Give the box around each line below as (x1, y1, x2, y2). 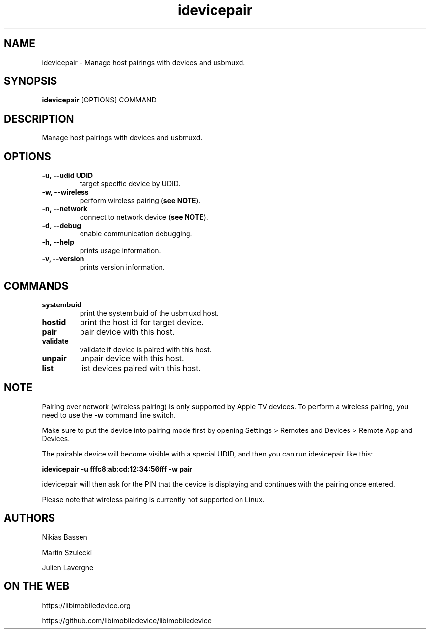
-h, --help (42, 238, 74, 247)
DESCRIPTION (4, 112, 74, 125)
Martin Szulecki (42, 548, 92, 557)
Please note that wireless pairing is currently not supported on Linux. (42, 495, 265, 504)
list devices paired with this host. (80, 363, 201, 373)
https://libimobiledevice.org (42, 601, 131, 609)
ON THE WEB (4, 580, 70, 593)
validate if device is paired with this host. (80, 345, 212, 354)
